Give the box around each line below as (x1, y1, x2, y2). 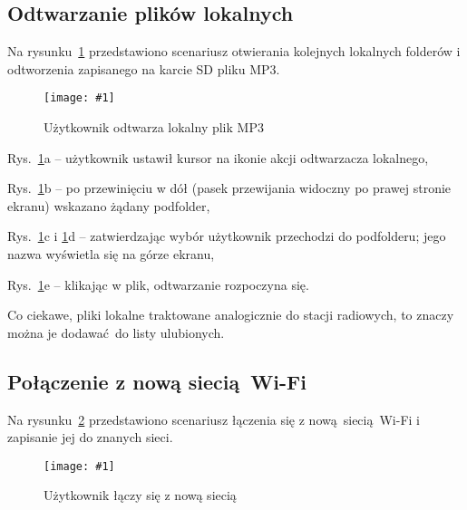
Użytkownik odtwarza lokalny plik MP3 (44, 118, 264, 137)
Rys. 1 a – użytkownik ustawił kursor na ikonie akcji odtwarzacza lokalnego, (7, 148, 429, 167)
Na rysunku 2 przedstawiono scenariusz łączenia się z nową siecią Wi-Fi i (7, 409, 420, 428)
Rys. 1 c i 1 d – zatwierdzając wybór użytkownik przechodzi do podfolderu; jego (7, 226, 446, 245)
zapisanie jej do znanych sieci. (7, 428, 173, 447)
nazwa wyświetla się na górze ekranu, (7, 245, 215, 264)
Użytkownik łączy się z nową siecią (44, 486, 237, 505)
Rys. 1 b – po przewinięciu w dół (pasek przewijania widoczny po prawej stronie (7, 178, 452, 197)
